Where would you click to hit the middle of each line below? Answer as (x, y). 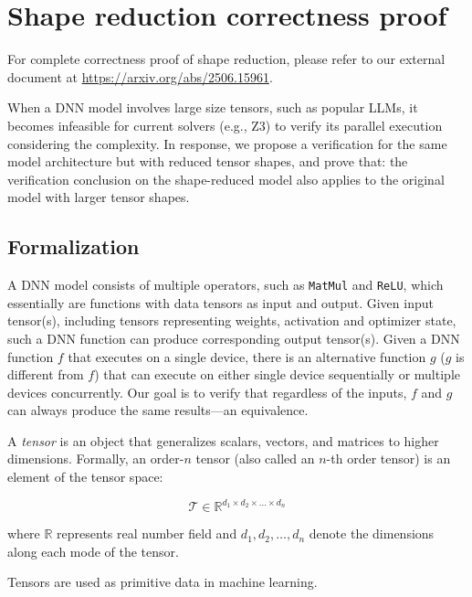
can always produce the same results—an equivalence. (158, 410)
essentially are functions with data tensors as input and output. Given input (220, 302)
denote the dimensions (372, 533)
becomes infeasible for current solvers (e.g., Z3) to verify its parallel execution (225, 125)
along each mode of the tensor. (93, 551)
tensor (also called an (255, 458)
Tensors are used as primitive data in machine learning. (163, 582)
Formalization (73, 246)
